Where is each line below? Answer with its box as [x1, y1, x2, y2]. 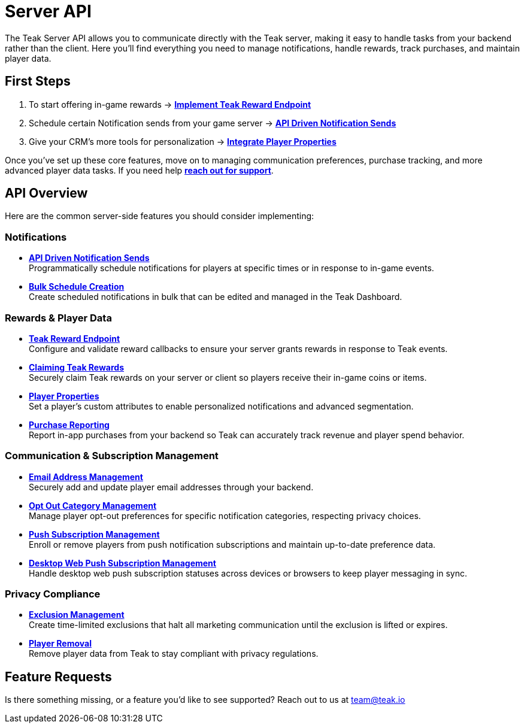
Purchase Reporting [29, 419, 110, 430]
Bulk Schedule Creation [29, 281, 125, 292]
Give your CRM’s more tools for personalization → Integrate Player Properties [29, 136, 337, 147]
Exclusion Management [29, 609, 125, 620]
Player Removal [29, 638, 92, 649]
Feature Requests [5, 669, 112, 684]
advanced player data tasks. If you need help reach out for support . [5, 165, 274, 175]
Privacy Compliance [5, 588, 101, 600]
